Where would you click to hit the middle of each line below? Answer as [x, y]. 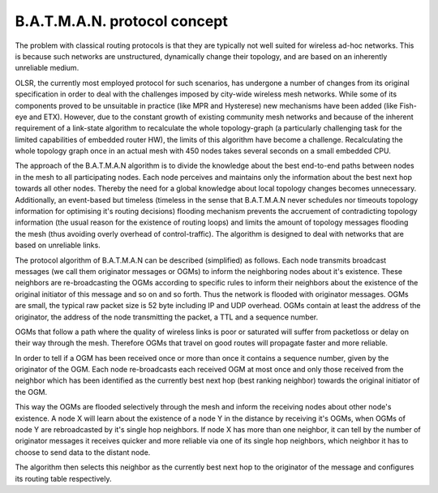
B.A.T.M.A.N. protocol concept [122, 21]
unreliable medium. [47, 68]
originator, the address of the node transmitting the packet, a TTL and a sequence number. [167, 317]
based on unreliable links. [58, 245]
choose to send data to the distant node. [83, 452]
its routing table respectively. [64, 478]
